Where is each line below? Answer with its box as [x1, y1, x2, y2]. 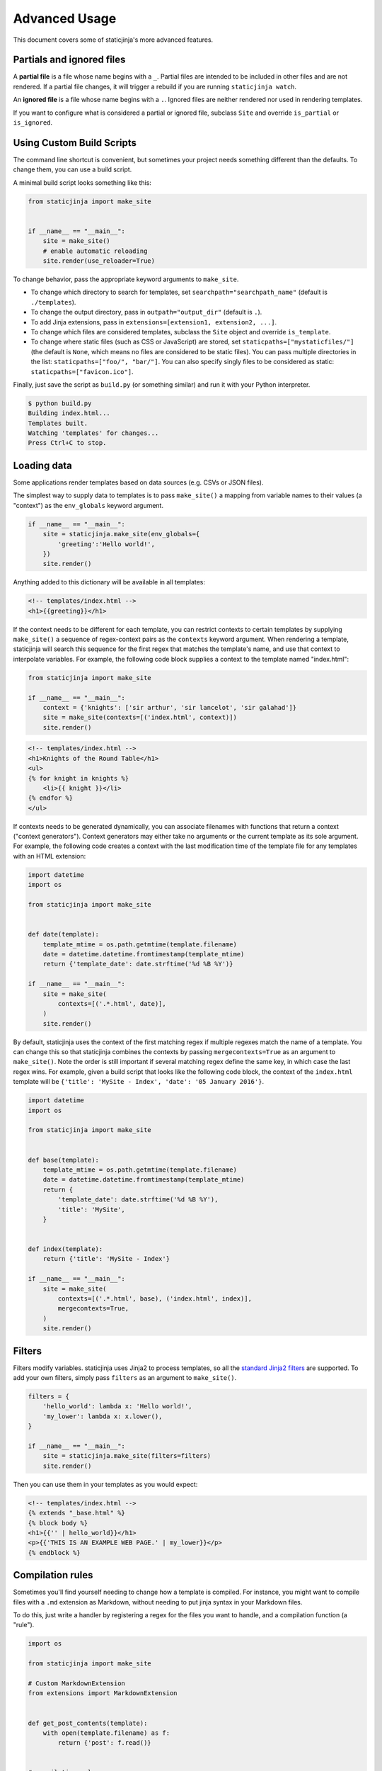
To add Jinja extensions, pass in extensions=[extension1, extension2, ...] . [30, 317, 277, 326]
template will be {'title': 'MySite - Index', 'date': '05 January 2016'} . [13, 1077, 265, 1086]
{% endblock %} [28, 1549, 81, 1556]
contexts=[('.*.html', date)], [57, 1000, 166, 1007]
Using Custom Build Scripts [13, 137, 137, 149]
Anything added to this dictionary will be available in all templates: [13, 578, 205, 587]
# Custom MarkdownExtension [28, 1679, 125, 1687]
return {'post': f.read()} [57, 1739, 151, 1747]
